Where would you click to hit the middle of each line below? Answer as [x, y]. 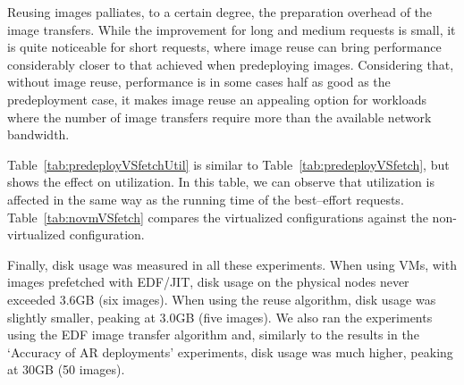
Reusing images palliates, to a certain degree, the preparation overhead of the [220, 12]
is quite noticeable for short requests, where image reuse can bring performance [224, 47]
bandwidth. [38, 134]
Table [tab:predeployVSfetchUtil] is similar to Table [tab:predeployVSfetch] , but [228, 164]
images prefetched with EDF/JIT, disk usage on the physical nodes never [208, 282]
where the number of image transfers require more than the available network [219, 117]
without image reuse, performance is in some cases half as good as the [199, 82]
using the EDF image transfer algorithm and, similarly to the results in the [213, 335]
